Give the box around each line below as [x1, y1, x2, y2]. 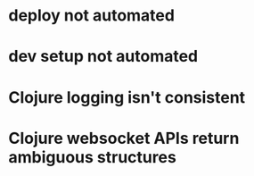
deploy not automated [8, 5, 176, 26]
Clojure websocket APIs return [8, 128, 240, 148]
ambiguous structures [8, 147, 177, 167]
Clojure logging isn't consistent [8, 87, 246, 107]
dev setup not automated [8, 46, 199, 67]
